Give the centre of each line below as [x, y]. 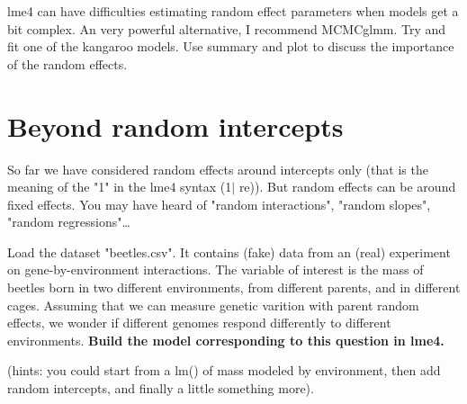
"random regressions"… [69, 222]
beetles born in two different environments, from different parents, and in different [234, 287]
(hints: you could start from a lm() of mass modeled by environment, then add [224, 370]
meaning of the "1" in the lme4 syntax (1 [120, 187]
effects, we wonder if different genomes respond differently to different [199, 323]
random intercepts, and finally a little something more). [161, 388]
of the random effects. [67, 63]
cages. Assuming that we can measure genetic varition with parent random [213, 305]
